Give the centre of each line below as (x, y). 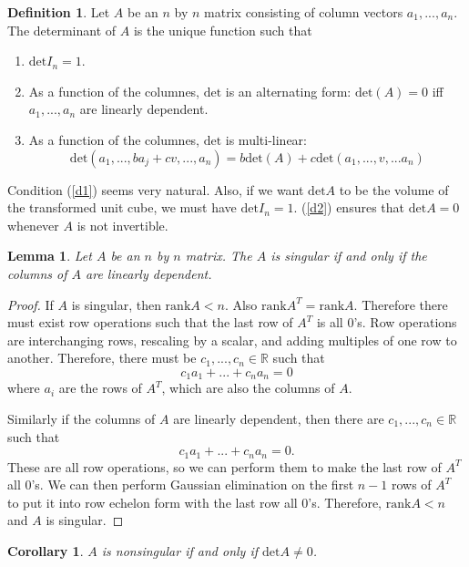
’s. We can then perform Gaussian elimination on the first (193, 485)
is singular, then (116, 304)
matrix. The (219, 256)
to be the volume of (394, 189)
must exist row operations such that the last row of (150, 322)
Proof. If (31, 304)
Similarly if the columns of (82, 418)
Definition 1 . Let (59, 12)
